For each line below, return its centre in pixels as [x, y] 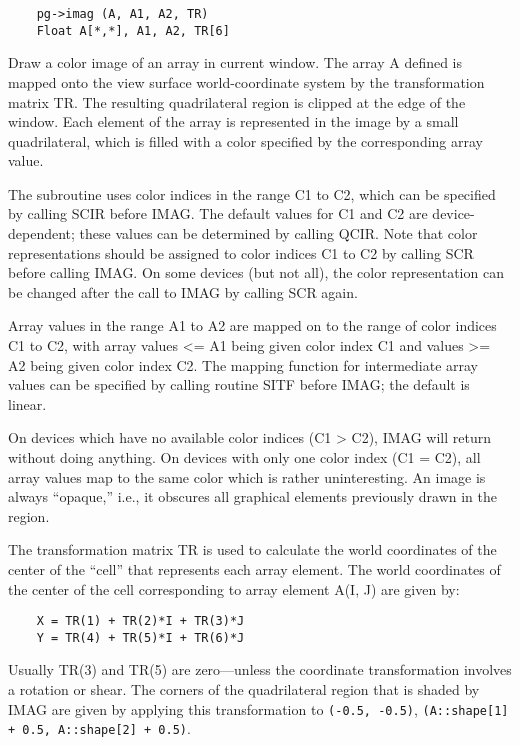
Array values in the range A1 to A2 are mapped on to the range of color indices [252, 325]
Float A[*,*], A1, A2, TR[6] [133, 30]
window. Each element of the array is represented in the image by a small [233, 121]
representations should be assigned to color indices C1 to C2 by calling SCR [241, 252]
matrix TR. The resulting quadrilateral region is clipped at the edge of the [237, 101]
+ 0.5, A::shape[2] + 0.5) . [99, 728]
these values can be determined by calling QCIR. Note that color [278, 233]
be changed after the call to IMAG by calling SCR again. [183, 291]
